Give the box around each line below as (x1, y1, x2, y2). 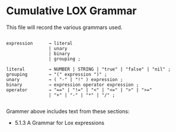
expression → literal (6, 40, 73, 46)
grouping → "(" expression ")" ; (6, 71, 108, 78)
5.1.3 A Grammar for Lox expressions (14, 119, 105, 126)
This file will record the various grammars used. (6, 24, 123, 31)
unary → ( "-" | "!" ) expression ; (6, 76, 123, 82)
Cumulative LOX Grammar (6, 4, 137, 18)
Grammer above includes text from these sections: (6, 108, 130, 115)
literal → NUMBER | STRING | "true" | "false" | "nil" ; (6, 66, 171, 72)
